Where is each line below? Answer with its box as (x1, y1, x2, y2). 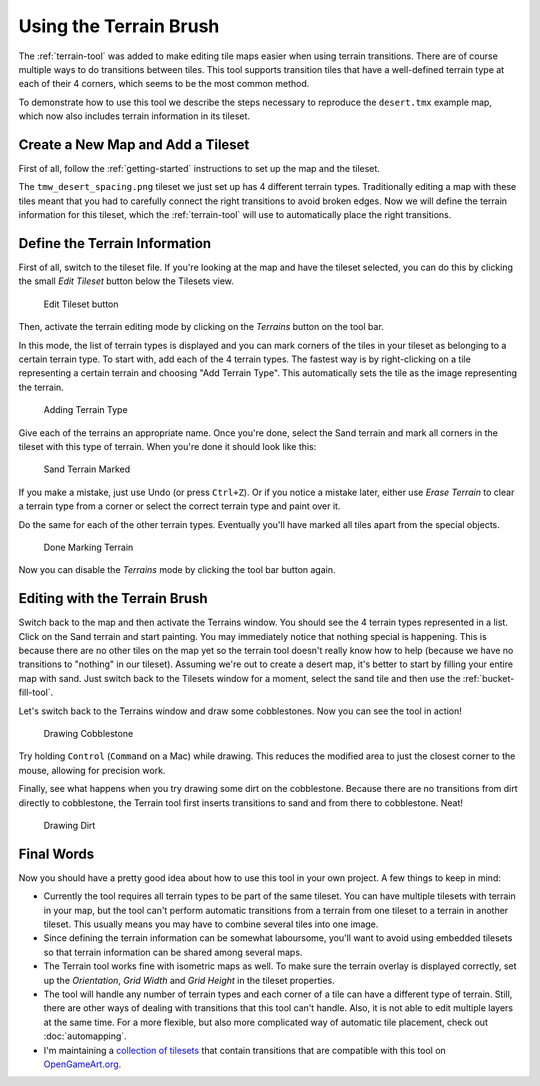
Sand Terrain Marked (43, 463, 131, 475)
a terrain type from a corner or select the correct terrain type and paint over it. (18, 500, 341, 512)
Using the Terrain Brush (18, 15, 220, 37)
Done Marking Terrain (43, 541, 134, 553)
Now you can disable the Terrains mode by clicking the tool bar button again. (18, 564, 336, 576)
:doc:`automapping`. (43, 1030, 127, 1042)
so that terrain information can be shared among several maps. (43, 946, 303, 958)
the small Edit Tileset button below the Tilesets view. (18, 275, 235, 287)
